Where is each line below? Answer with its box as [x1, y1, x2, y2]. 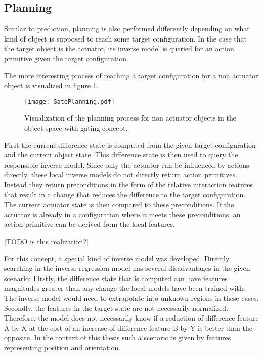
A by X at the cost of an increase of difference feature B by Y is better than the [4, 322, 252, 333]
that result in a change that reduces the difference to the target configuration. [4, 189, 246, 200]
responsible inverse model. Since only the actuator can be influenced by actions [4, 159, 249, 170]
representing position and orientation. [4, 342, 121, 352]
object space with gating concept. [24, 123, 128, 133]
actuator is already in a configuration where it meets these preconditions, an [4, 209, 241, 219]
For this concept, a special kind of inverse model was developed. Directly [4, 253, 230, 263]
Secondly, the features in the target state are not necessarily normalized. [4, 302, 229, 313]
